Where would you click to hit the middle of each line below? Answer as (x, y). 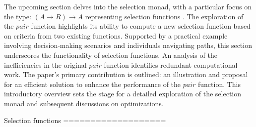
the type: (18, 16)
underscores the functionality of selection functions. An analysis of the (111, 55)
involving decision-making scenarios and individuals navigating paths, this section (128, 45)
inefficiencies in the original (45, 64)
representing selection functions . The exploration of (164, 16)
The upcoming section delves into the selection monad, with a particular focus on (128, 6)
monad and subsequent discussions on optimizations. (84, 103)
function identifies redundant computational (171, 64)
